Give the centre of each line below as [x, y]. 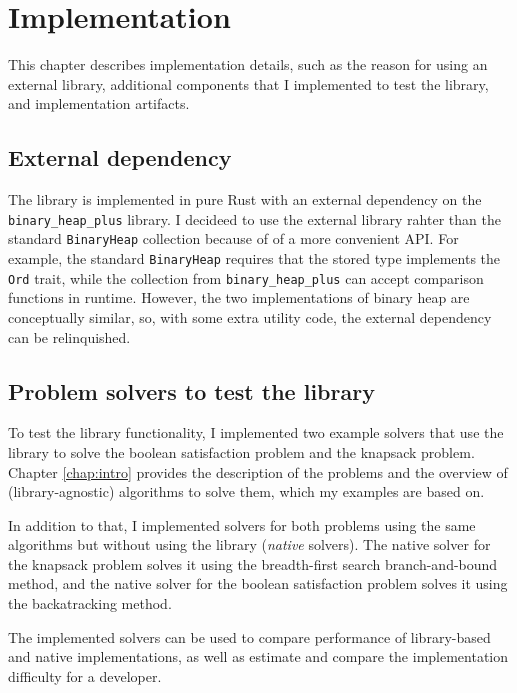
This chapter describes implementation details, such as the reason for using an [248, 64]
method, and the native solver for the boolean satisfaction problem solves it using [258, 583]
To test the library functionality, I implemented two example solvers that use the [256, 432]
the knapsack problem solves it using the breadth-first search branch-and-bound [253, 563]
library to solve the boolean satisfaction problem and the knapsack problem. [241, 451]
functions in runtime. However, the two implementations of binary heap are [239, 297]
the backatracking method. [90, 603]
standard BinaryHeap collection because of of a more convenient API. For [233, 238]
